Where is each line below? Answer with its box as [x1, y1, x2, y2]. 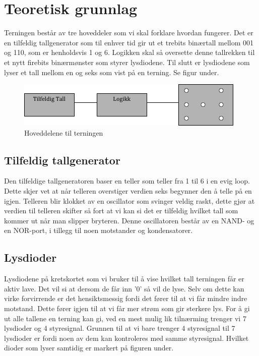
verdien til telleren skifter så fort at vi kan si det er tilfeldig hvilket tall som [4, 205, 238, 216]
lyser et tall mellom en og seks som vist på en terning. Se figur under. [4, 67, 219, 77]
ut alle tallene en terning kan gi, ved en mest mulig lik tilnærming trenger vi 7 [4, 313, 246, 323]
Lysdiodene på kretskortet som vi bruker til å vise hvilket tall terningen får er [4, 273, 244, 284]
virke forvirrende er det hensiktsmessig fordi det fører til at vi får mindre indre [4, 293, 247, 304]
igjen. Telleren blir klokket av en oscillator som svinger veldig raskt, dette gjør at [4, 195, 255, 206]
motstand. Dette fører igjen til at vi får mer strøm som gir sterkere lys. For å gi [4, 303, 250, 314]
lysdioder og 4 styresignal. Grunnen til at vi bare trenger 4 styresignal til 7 [4, 323, 235, 333]
